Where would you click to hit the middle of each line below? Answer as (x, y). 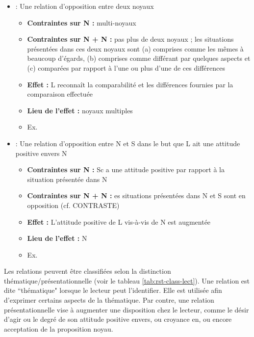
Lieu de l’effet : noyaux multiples (80, 110)
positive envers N (41, 153)
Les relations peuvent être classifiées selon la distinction (88, 271)
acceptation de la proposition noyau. (59, 328)
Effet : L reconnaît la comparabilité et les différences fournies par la (130, 84)
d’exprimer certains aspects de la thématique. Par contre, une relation (109, 300)
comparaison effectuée (60, 94)
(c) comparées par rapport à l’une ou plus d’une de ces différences (126, 67)
